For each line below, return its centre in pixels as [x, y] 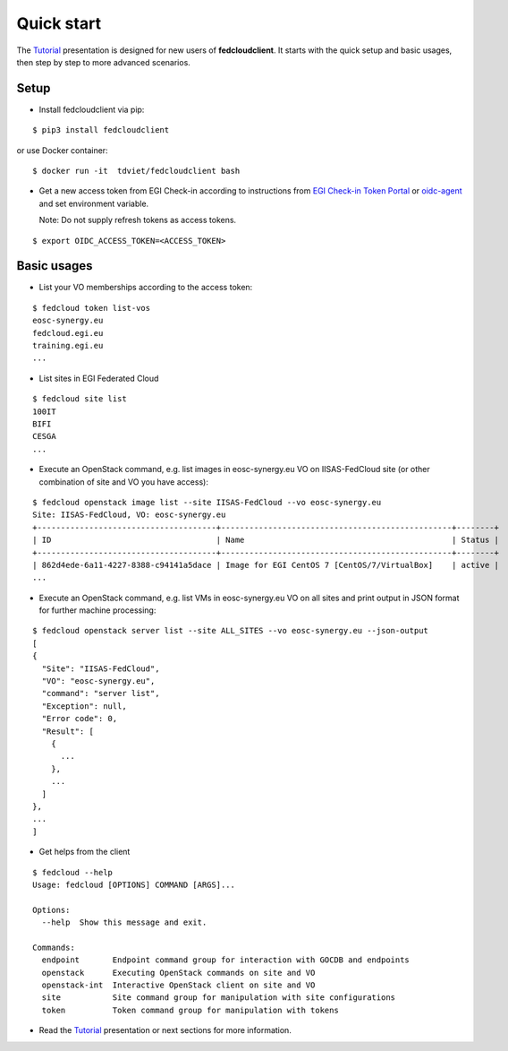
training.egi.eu [68, 346]
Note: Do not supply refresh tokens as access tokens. [138, 220]
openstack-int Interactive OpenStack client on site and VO [178, 985]
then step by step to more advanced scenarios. [104, 62]
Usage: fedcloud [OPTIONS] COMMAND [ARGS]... [134, 884]
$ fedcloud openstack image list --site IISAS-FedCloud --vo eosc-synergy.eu [207, 502]
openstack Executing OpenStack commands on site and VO [178, 973]
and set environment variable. [94, 203]
